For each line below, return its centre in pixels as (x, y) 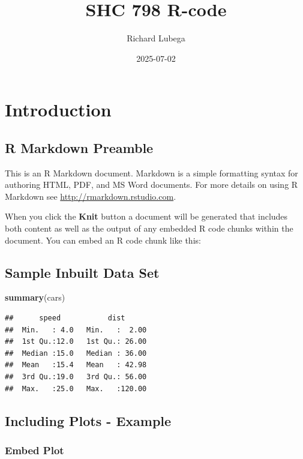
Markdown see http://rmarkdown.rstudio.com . (91, 196)
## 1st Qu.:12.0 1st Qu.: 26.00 (76, 342)
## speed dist (65, 318)
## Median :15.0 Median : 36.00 (76, 353)
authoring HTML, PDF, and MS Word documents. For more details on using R (151, 184)
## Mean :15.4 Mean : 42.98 (76, 365)
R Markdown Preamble (79, 147)
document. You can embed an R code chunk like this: (103, 240)
